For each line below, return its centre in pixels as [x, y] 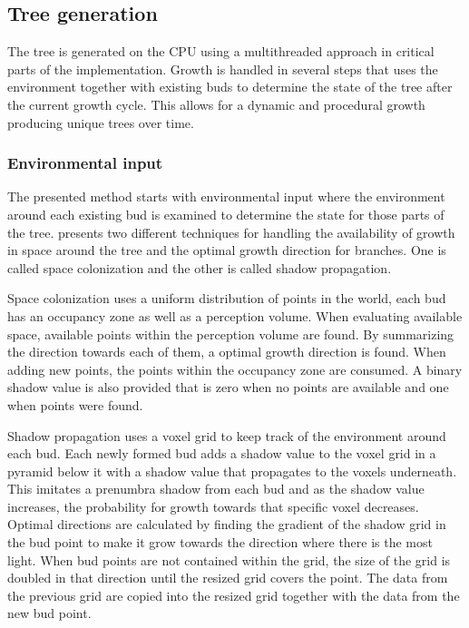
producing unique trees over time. [101, 122]
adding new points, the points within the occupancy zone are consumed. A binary [235, 369]
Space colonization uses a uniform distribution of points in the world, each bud [227, 298]
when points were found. [75, 404]
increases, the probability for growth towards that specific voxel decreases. [213, 506]
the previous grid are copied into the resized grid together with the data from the [234, 595]
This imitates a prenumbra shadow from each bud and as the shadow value [216, 489]
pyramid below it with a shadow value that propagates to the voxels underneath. [232, 471]
